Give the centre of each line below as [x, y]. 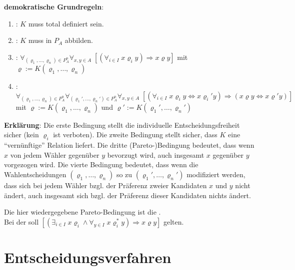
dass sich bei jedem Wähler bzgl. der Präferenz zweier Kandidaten [105, 185]
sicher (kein [21, 135]
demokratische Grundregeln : [54, 6]
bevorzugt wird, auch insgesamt [156, 154]
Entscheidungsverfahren [88, 257]
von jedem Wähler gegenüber [55, 154]
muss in [40, 40]
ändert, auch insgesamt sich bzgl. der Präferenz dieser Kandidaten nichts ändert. [127, 195]
